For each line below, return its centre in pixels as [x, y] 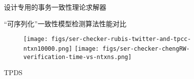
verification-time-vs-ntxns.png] [78, 57]
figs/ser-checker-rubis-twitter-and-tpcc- [121, 39]
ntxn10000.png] [48, 49]
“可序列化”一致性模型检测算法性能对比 [65, 23]
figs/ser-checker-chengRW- [146, 49]
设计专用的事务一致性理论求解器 [55, 7]
